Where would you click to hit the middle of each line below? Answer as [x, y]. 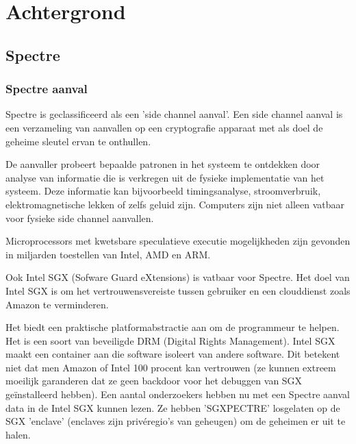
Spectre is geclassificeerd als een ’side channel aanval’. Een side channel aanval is [174, 114]
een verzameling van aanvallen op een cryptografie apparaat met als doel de [164, 127]
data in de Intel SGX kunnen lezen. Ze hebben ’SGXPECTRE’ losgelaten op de [173, 407]
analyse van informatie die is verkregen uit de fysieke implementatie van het [165, 177]
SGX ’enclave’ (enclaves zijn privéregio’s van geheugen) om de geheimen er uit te [176, 421]
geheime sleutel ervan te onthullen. [78, 141]
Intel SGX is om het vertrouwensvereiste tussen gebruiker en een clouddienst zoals [178, 290]
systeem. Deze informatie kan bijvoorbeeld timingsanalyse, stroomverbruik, [163, 191]
